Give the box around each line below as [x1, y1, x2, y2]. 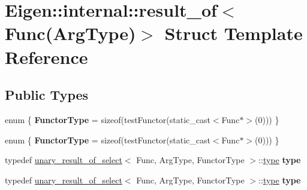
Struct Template [164, 21, 303, 45]
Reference [5, 44, 88, 69]
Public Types [5, 85, 89, 104]
